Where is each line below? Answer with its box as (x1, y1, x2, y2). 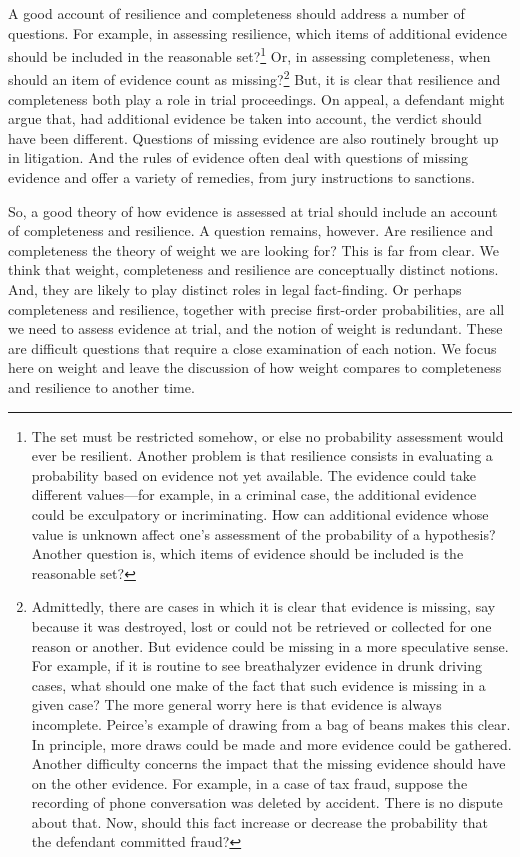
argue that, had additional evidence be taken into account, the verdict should (8, 108, 482, 129)
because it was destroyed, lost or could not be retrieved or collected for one (31, 615, 492, 636)
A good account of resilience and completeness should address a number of (8, 3, 465, 23)
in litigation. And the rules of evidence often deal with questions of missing (8, 147, 469, 168)
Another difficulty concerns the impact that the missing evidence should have (31, 753, 506, 774)
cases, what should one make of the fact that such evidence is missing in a (31, 674, 486, 695)
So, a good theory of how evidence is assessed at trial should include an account (8, 200, 498, 221)
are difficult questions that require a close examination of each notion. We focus (8, 337, 497, 358)
